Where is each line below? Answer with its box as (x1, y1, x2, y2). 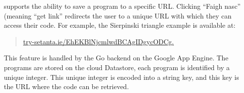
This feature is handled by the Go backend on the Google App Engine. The (4, 53, 228, 63)
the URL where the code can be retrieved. (4, 81, 129, 92)
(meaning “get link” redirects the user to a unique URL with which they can (4, 10, 232, 20)
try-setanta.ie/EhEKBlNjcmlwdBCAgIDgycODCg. (23, 36, 174, 46)
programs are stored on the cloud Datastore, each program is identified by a (4, 62, 230, 72)
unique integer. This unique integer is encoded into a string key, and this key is (4, 72, 239, 82)
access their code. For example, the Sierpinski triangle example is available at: (4, 20, 236, 30)
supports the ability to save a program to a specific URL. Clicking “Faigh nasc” (4, 1, 241, 11)
